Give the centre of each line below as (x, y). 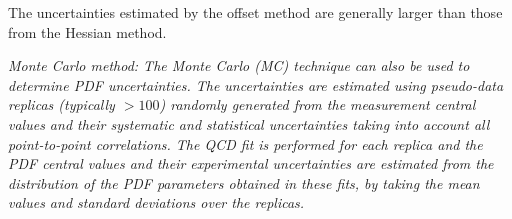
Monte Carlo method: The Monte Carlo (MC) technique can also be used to (239, 65)
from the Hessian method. (87, 31)
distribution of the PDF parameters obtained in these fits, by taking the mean (244, 182)
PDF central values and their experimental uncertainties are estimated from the (251, 163)
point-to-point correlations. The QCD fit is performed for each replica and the (245, 143)
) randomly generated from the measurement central (317, 104)
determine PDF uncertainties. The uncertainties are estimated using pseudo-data (256, 84)
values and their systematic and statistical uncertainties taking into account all (249, 123)
